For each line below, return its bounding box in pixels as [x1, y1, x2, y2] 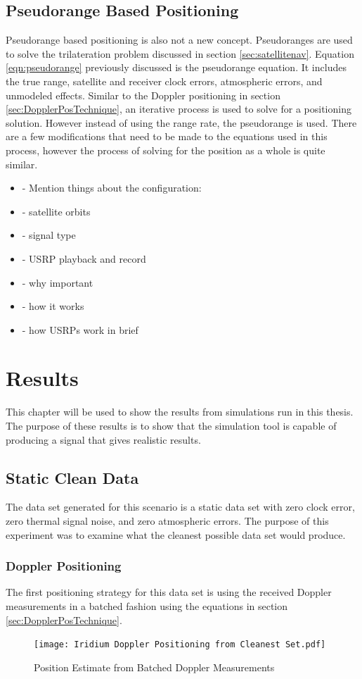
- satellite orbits [22, 204, 91, 218]
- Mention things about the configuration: [22, 180, 202, 195]
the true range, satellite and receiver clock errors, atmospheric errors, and [6, 73, 323, 88]
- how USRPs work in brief [22, 322, 138, 337]
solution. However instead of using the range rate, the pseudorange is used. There [6, 115, 357, 130]
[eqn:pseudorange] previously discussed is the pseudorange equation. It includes [6, 60, 347, 75]
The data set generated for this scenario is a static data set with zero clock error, [6, 499, 355, 514]
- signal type [22, 228, 76, 242]
